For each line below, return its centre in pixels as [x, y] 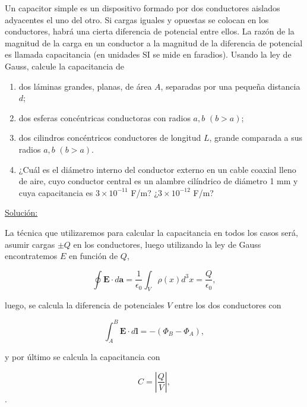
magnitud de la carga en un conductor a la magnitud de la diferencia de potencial [154, 42]
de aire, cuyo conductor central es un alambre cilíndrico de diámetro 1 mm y [158, 181]
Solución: [21, 212]
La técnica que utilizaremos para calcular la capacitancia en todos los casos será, [151, 232]
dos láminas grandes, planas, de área [85, 86]
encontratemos [31, 256]
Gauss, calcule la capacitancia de [64, 66]
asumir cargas [30, 244]
